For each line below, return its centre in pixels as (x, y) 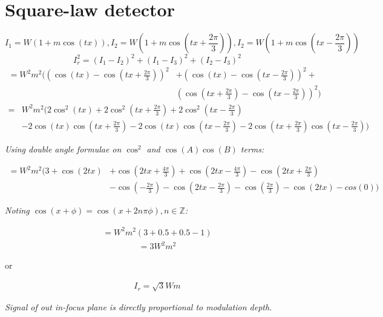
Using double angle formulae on (63, 149)
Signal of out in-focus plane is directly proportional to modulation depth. (139, 307)
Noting (17, 210)
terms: (252, 149)
